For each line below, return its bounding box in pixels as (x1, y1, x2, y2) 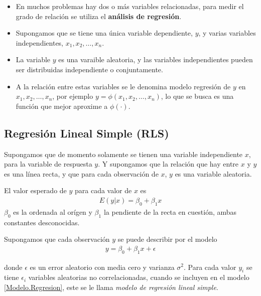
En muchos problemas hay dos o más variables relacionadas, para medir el (16, 1, 244, 11)
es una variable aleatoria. (175, 168, 252, 179)
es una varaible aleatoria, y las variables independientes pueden (58, 54, 253, 65)
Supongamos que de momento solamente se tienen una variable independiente (4, 149, 243, 159)
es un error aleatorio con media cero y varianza (30, 261, 175, 272)
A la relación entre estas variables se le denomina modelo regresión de (16, 81, 231, 91)
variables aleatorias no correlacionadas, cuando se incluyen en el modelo (28, 272, 249, 282)
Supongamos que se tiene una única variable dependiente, (16, 28, 193, 38)
